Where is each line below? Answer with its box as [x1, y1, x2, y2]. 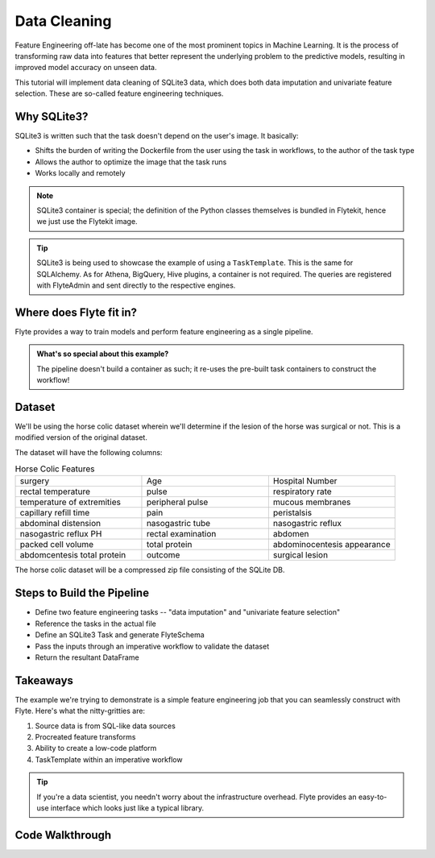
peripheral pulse [146, 496, 209, 508]
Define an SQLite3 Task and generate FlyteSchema [35, 630, 205, 640]
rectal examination [146, 528, 217, 540]
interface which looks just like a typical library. [50, 802, 205, 813]
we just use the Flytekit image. [36, 217, 138, 226]
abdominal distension [19, 518, 101, 529]
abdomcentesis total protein [19, 549, 126, 561]
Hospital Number [272, 475, 338, 487]
